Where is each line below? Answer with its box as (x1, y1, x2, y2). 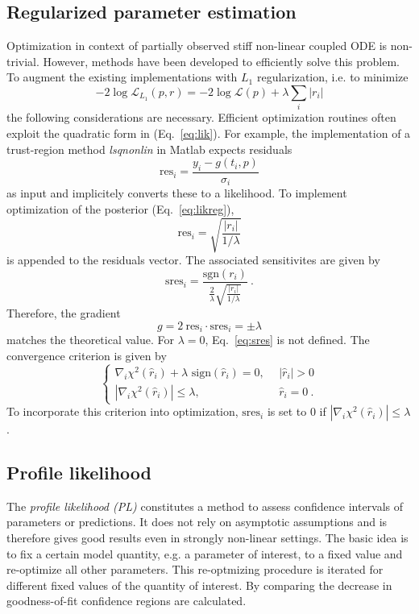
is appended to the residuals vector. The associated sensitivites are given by (6, 251, 380, 268)
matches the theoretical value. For (6, 331, 174, 348)
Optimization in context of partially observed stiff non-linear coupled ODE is (6, 37, 388, 54)
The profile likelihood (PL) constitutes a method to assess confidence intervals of (6, 497, 404, 514)
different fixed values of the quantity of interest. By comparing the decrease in (6, 576, 392, 593)
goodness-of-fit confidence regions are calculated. (6, 592, 247, 609)
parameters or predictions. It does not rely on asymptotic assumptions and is (6, 513, 388, 530)
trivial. (6, 52, 39, 69)
